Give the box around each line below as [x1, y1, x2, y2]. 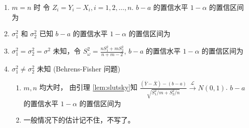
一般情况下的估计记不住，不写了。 [23, 115, 135, 125]
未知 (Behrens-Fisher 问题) [37, 63, 121, 73]
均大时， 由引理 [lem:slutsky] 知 [39, 82, 137, 92]
